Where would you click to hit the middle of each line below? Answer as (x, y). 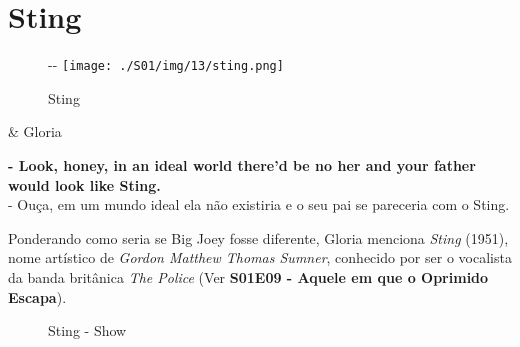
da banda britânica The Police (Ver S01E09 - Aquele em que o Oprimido (248, 276)
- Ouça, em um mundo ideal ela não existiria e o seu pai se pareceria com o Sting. (259, 204)
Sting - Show (87, 330)
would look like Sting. (84, 184)
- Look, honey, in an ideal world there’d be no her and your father (242, 164)
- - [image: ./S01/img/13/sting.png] (166, 64)
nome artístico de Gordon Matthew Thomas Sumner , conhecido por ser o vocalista (260, 257)
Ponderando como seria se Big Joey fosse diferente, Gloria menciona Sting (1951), (258, 237)
